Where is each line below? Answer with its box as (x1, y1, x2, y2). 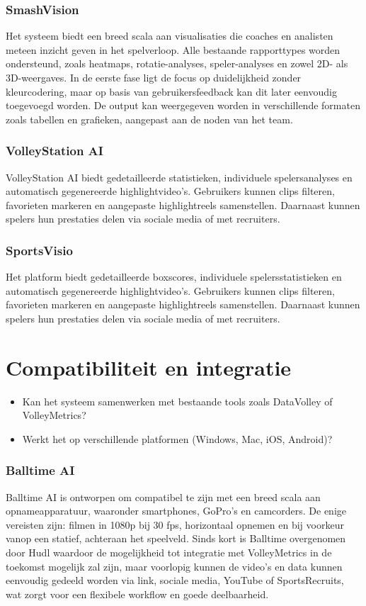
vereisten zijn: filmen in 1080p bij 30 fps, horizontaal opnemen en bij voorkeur (6, 517, 344, 532)
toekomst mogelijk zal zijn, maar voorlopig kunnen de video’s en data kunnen (6, 559, 343, 573)
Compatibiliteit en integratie (6, 352, 292, 381)
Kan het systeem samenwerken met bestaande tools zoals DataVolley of (22, 393, 333, 408)
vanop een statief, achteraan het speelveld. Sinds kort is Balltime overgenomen (6, 531, 346, 546)
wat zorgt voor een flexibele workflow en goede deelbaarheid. (6, 586, 269, 601)
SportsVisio (6, 241, 73, 259)
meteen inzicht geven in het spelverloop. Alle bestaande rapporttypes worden (6, 42, 341, 57)
